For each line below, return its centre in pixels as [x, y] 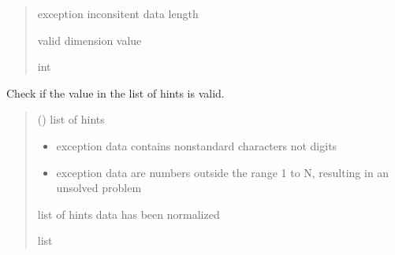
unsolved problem [99, 188]
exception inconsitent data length [118, 13]
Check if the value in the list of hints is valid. [116, 92]
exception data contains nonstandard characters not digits [197, 145]
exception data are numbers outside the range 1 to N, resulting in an [223, 172]
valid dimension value [89, 40]
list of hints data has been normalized [129, 214]
